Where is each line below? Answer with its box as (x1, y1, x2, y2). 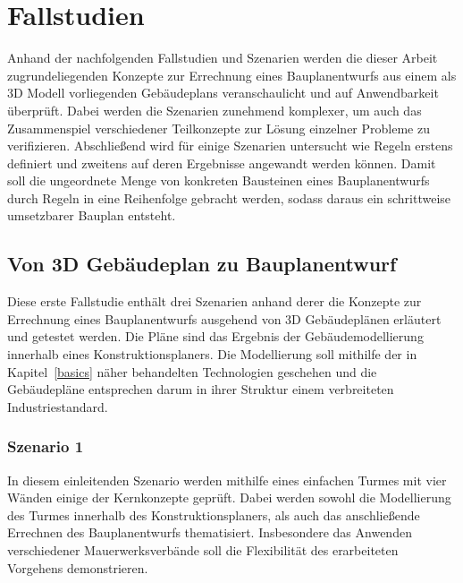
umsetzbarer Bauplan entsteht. (7, 206, 176, 225)
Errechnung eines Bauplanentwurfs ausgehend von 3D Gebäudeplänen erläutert (7, 309, 442, 328)
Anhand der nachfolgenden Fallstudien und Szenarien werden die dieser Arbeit (7, 48, 438, 67)
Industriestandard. (7, 397, 108, 416)
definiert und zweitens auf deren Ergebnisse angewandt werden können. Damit (7, 153, 436, 172)
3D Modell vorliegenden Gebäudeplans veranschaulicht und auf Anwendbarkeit (7, 83, 439, 102)
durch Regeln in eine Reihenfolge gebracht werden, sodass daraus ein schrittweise (7, 188, 451, 207)
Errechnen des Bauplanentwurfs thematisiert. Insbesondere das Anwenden (7, 523, 412, 542)
